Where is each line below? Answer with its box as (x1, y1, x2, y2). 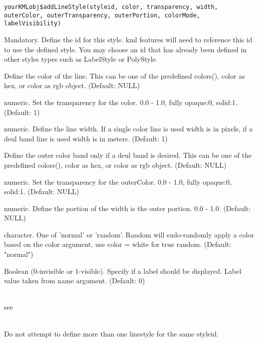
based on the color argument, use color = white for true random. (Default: (4, 239, 232, 249)
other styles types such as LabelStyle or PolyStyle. (4, 54, 158, 64)
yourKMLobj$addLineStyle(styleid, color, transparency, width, (4, 3, 218, 10)
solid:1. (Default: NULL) (4, 186, 79, 197)
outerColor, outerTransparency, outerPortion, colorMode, (4, 11, 200, 19)
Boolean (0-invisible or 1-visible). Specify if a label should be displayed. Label (4, 265, 242, 276)
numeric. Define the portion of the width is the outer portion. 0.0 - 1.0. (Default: (4, 203, 251, 213)
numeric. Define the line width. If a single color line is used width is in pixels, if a (4, 123, 253, 134)
